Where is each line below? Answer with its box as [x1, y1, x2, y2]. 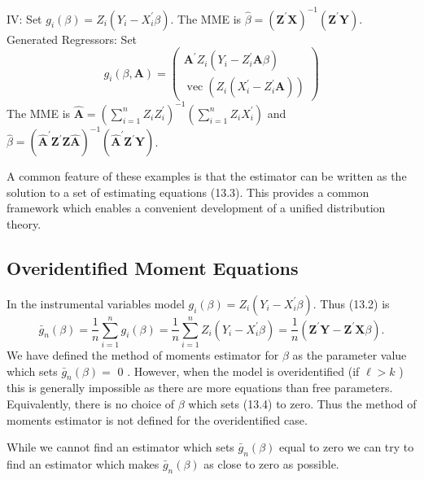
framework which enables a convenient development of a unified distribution [7, 199, 386, 216]
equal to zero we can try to [278, 439, 414, 456]
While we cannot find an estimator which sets [7, 439, 234, 456]
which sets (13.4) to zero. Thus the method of [188, 395, 417, 412]
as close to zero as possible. [203, 455, 339, 472]
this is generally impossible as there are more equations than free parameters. [7, 379, 393, 396]
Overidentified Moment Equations [7, 255, 299, 280]
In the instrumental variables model [7, 295, 185, 312]
